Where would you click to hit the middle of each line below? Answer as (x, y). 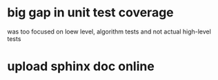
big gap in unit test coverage (90, 13)
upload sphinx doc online (81, 67)
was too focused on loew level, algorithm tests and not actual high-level (109, 31)
